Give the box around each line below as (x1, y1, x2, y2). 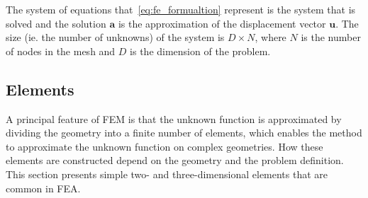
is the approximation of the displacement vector (118, 16, 326, 30)
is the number (301, 30, 361, 45)
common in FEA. (6, 180, 81, 195)
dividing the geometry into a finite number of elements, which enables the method (6, 125, 362, 140)
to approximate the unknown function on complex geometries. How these (6, 139, 323, 153)
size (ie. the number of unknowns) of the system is (6, 30, 225, 45)
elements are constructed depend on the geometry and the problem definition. (6, 153, 344, 168)
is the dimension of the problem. (130, 43, 271, 58)
